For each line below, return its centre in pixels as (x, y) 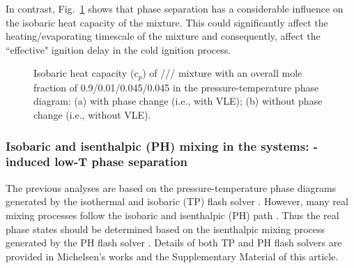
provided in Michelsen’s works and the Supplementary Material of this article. (172, 256)
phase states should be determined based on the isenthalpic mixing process (166, 229)
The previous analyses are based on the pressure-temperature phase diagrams (171, 187)
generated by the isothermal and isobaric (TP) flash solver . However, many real (177, 201)
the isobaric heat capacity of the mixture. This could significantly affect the (167, 22)
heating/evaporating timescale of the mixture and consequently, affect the (163, 36)
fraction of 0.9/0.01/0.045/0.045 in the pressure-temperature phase (176, 87)
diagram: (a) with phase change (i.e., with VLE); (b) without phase (178, 101)
